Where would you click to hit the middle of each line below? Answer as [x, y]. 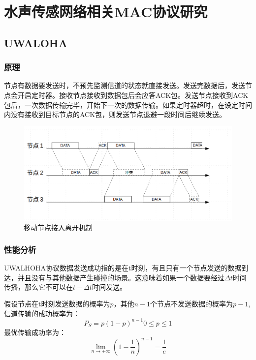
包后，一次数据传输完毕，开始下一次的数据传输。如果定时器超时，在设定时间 [128, 105]
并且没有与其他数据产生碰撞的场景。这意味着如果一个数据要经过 [121, 277]
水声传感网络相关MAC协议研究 [106, 12]
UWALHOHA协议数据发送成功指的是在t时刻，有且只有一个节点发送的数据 [123, 268]
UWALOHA [36, 43]
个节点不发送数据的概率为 [192, 303]
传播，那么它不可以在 [38, 287]
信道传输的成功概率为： [42, 313]
